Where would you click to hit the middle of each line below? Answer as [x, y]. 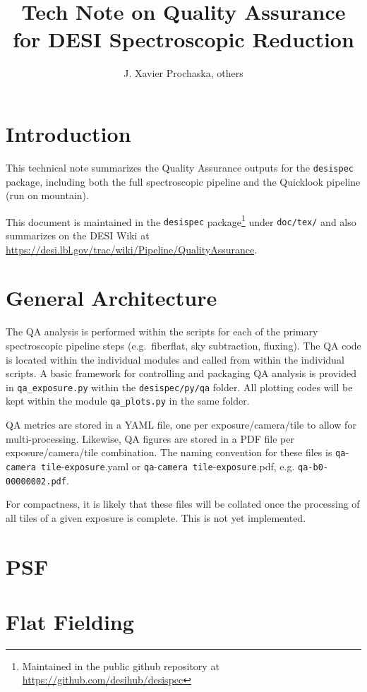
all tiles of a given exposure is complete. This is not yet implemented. [156, 517]
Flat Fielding [70, 621]
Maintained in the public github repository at [121, 666]
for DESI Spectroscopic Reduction [183, 39]
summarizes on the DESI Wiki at [78, 235]
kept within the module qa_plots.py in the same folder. [128, 401]
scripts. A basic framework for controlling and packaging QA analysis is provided [181, 373]
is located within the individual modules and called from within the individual [175, 359]
